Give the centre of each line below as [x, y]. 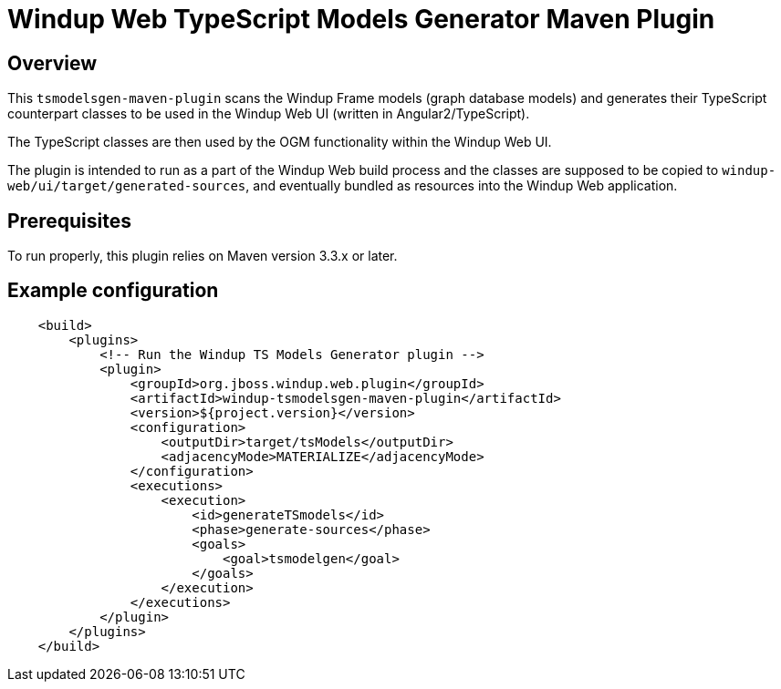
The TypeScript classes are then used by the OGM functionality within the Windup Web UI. [280, 142]
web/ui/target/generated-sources [127, 186]
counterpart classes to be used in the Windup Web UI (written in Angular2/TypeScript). [269, 114]
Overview [52, 63]
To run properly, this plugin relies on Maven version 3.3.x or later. [203, 256]
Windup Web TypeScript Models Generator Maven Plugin [361, 19]
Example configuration [113, 291]
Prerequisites [69, 221]
